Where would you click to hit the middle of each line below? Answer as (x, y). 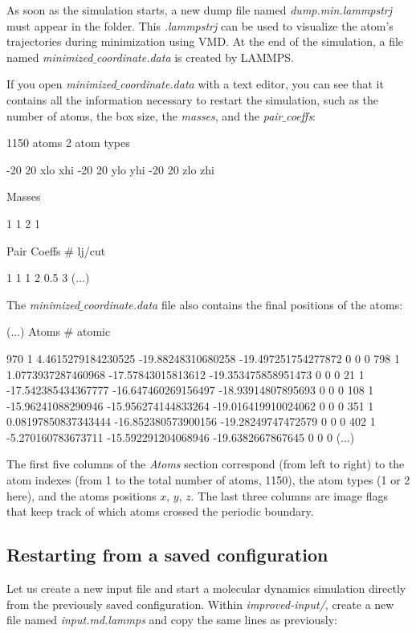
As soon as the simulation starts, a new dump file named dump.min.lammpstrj (200, 10)
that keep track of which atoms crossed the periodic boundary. (160, 511)
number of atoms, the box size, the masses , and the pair (145, 115)
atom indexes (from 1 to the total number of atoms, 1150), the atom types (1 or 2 (208, 480)
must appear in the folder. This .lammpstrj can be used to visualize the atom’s (200, 25)
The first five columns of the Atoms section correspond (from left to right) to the (206, 464)
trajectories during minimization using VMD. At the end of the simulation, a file (205, 41)
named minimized (50, 57)
